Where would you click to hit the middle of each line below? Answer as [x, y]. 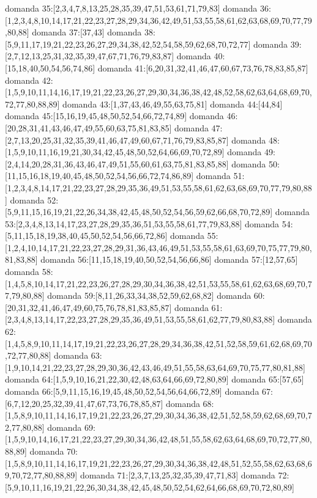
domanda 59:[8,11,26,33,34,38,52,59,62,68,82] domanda [149, 295]
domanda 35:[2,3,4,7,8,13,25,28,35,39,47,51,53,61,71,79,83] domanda [131, 8]
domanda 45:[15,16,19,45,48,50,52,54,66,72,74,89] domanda [114, 116]
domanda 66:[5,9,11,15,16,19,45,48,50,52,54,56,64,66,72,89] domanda [132, 391]
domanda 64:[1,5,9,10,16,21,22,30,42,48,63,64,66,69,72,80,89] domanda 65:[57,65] [155, 379]
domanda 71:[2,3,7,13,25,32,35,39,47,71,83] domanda [177, 475]
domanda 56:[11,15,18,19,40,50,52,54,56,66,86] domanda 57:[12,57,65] [169, 259]
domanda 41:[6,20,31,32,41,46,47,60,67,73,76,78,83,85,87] [203, 68]
